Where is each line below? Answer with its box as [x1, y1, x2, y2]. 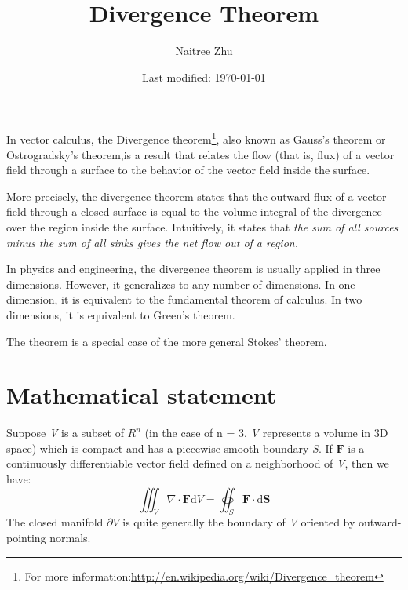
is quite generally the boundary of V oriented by [122, 514, 355, 530]
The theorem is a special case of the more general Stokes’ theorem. [6, 333, 327, 349]
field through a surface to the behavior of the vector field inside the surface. [6, 162, 370, 178]
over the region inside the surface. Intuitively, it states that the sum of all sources [6, 218, 399, 235]
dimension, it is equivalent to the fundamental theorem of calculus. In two [6, 291, 362, 308]
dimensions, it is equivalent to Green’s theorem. [6, 306, 235, 322]
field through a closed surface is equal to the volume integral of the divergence [6, 203, 382, 220]
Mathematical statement [6, 379, 277, 411]
